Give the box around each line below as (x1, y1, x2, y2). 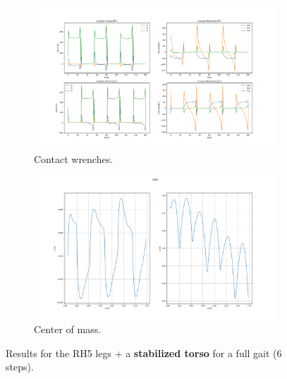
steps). (6, 359, 34, 374)
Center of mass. (34, 322, 102, 337)
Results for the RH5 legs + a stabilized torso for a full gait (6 (6, 345, 282, 360)
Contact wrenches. (34, 151, 114, 166)
